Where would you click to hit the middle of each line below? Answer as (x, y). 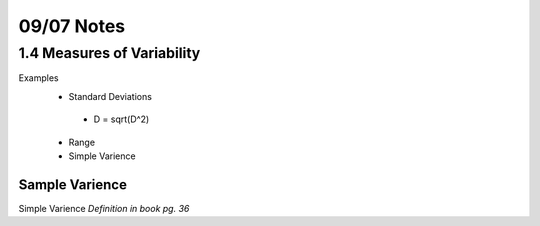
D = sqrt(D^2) (121, 119)
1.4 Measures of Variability (109, 53)
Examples (38, 78)
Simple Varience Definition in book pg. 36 (104, 208)
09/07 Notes (72, 26)
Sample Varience (72, 184)
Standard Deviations (110, 96)
